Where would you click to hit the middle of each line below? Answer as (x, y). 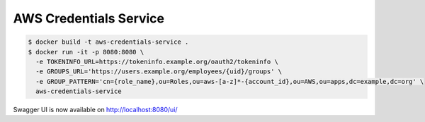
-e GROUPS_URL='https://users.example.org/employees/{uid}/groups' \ (159, 72)
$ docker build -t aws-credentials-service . (108, 42)
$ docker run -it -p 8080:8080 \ (86, 52)
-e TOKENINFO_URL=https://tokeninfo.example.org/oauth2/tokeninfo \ (157, 61)
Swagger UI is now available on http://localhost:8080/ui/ (95, 110)
